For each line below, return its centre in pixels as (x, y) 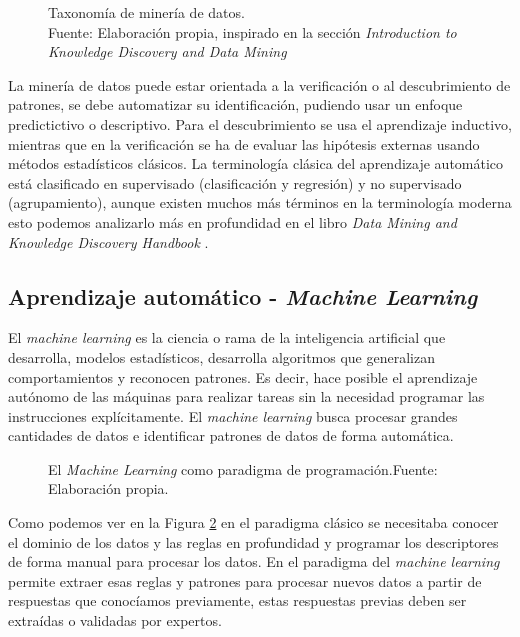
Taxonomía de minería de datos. (146, 12)
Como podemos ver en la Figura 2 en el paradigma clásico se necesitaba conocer (253, 522)
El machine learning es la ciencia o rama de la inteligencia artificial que (227, 337)
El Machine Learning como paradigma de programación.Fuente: (243, 468)
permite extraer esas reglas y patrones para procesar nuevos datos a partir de (245, 580)
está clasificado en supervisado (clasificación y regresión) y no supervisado (235, 182)
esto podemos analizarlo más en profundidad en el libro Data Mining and (232, 221)
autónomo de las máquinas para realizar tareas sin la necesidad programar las (246, 396)
